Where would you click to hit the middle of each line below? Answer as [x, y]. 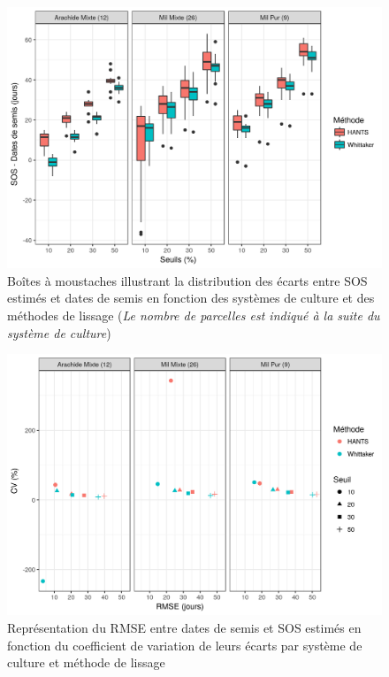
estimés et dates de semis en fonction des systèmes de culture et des [191, 298]
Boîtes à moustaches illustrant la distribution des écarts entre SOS [187, 280]
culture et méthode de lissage [86, 662]
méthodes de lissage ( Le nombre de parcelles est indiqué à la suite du [194, 315]
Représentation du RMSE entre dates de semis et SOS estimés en [184, 627]
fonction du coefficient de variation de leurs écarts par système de [185, 645]
